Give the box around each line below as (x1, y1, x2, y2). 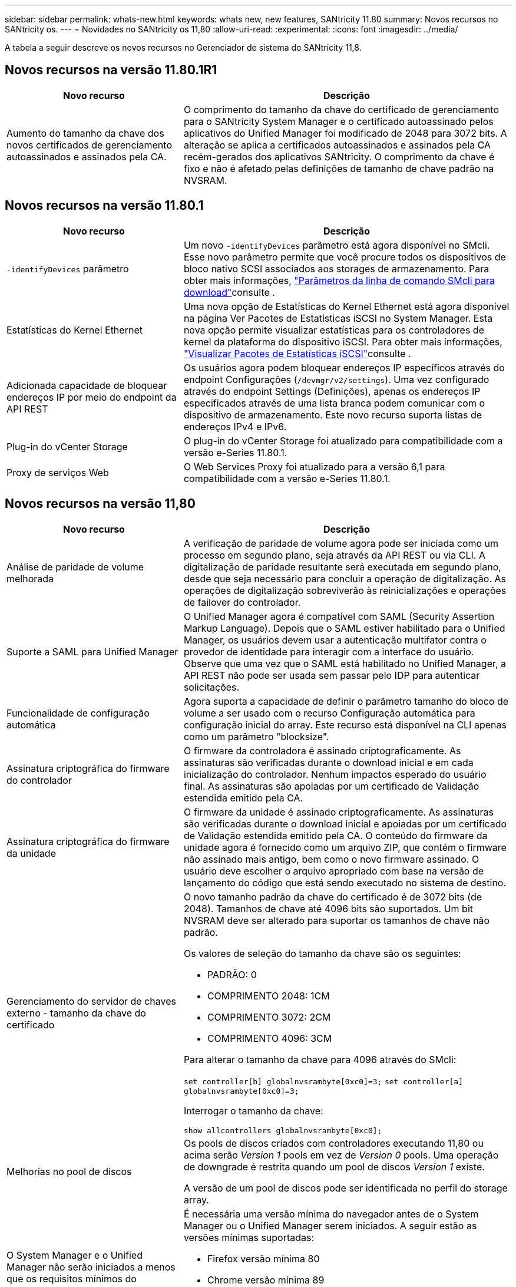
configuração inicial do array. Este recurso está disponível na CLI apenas (183, 718, 507, 731)
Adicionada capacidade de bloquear (6, 379, 167, 391)
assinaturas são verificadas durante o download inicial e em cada (183, 756, 474, 768)
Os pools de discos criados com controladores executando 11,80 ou (183, 1137, 484, 1149)
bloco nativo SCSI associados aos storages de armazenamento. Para (183, 262, 489, 275)
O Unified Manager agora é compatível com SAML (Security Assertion (183, 610, 495, 622)
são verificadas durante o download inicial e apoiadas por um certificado (183, 817, 507, 830)
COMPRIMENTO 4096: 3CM (207, 1032, 332, 1044)
